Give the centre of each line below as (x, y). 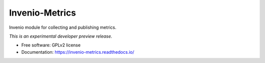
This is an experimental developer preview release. (61, 36)
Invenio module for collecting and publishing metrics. (63, 27)
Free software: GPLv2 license (51, 45)
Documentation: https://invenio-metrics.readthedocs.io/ (78, 52)
